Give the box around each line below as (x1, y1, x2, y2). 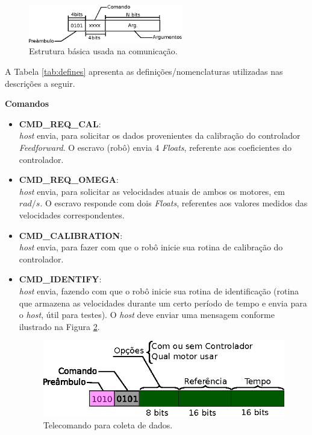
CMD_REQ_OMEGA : (19, 173, 119, 186)
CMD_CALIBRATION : (19, 229, 123, 241)
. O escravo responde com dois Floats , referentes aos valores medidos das (40, 197, 308, 209)
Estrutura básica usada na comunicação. (29, 45, 178, 57)
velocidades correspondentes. (19, 209, 125, 221)
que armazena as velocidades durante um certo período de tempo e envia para (19, 296, 307, 309)
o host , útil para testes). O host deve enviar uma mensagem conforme (19, 308, 275, 321)
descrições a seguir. (5, 77, 75, 89)
